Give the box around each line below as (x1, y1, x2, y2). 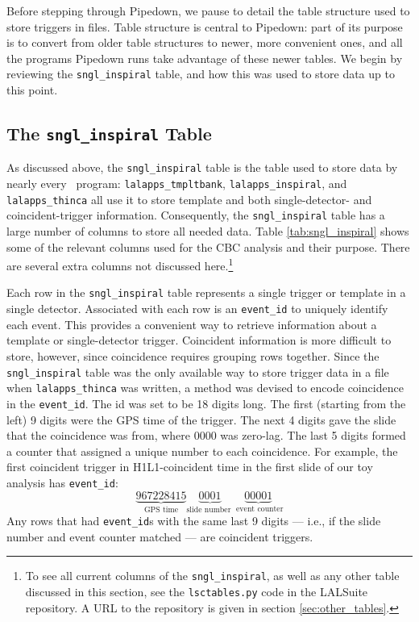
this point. (6, 81, 58, 98)
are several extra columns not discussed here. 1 (6, 255, 234, 273)
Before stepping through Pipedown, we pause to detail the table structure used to (6, 2, 410, 19)
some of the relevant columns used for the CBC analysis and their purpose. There (6, 238, 410, 255)
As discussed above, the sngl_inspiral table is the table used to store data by (6, 159, 398, 176)
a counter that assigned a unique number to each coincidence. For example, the (6, 442, 398, 459)
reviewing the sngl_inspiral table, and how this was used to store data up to (6, 65, 395, 82)
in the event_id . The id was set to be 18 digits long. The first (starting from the (6, 394, 406, 411)
